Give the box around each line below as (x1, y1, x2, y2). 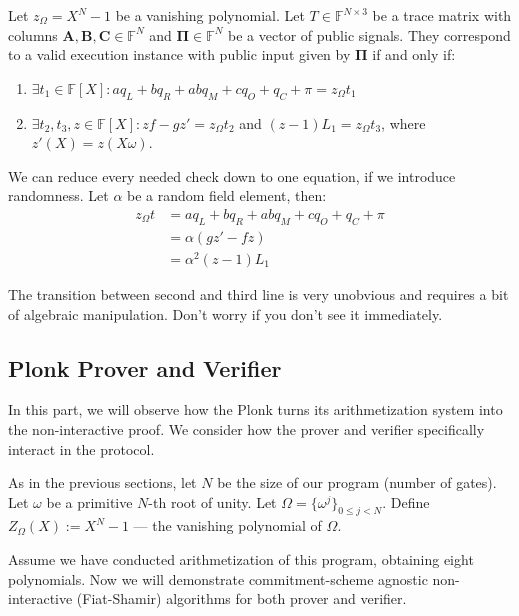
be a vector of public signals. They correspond (228, 24, 511, 45)
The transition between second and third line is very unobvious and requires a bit (8, 283, 509, 304)
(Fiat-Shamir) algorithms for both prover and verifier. (76, 588, 407, 609)
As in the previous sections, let (8, 472, 197, 493)
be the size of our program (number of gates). (217, 472, 497, 493)
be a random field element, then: (127, 185, 327, 206)
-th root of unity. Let (148, 491, 277, 512)
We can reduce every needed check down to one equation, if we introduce (8, 165, 456, 186)
